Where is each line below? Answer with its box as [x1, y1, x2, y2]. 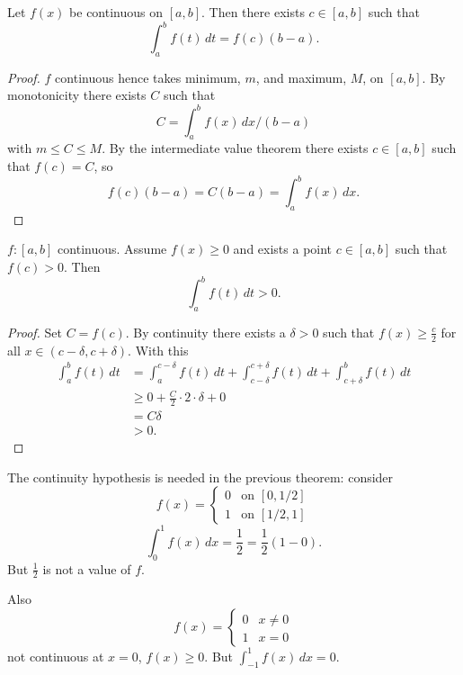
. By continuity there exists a [125, 322, 286, 341]
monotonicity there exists [7, 85, 147, 104]
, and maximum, [255, 67, 347, 86]
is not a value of [42, 559, 131, 578]
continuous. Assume [58, 239, 167, 258]
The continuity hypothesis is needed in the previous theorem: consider [7, 467, 394, 486]
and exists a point [233, 239, 333, 258]
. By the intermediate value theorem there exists [102, 139, 369, 157]
